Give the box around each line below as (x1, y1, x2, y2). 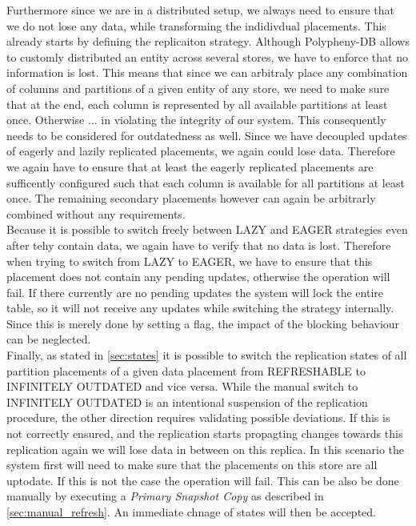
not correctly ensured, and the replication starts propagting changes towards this (6, 425, 403, 442)
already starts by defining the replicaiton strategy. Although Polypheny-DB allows (6, 33, 410, 50)
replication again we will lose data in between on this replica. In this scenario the (6, 440, 405, 457)
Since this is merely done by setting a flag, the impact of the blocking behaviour (6, 315, 400, 331)
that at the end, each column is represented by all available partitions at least (6, 95, 388, 112)
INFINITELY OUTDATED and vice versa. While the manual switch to (6, 378, 358, 395)
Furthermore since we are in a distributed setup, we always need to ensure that (6, 2, 394, 18)
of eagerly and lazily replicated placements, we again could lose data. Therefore (6, 143, 395, 159)
